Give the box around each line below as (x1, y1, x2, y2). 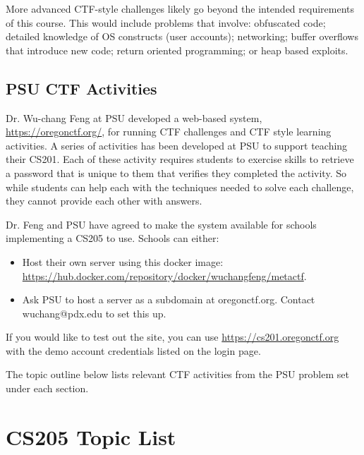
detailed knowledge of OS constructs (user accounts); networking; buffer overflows (6, 29, 358, 44)
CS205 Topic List (6, 422, 176, 451)
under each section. (6, 381, 89, 396)
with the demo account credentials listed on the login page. (6, 343, 261, 358)
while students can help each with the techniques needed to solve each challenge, (6, 179, 354, 194)
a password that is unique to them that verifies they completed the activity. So (6, 165, 346, 180)
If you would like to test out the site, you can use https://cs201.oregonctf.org (6, 329, 339, 344)
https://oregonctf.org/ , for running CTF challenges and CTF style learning (6, 124, 332, 139)
